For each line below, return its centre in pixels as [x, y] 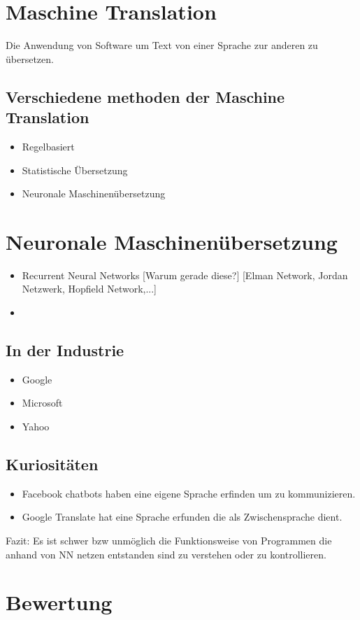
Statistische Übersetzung [75, 170]
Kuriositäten [52, 464]
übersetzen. [30, 58]
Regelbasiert [48, 146]
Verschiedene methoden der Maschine [145, 96]
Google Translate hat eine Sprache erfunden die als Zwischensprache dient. [182, 517]
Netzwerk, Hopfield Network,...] [89, 289]
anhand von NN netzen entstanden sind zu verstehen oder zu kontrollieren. [166, 554]
